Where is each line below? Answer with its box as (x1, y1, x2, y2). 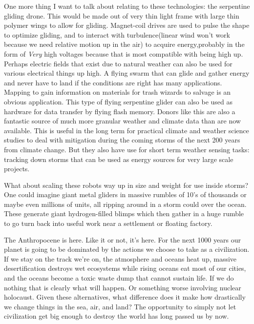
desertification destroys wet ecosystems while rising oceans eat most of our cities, (4, 263, 246, 273)
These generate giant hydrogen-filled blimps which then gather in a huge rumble (4, 208, 244, 219)
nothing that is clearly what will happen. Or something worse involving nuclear (4, 282, 241, 292)
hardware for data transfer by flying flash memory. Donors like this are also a (4, 106, 235, 116)
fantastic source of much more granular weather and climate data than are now (4, 116, 241, 126)
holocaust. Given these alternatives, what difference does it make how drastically (4, 292, 246, 302)
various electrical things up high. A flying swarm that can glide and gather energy (4, 68, 250, 78)
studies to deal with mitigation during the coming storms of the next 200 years (4, 135, 240, 145)
